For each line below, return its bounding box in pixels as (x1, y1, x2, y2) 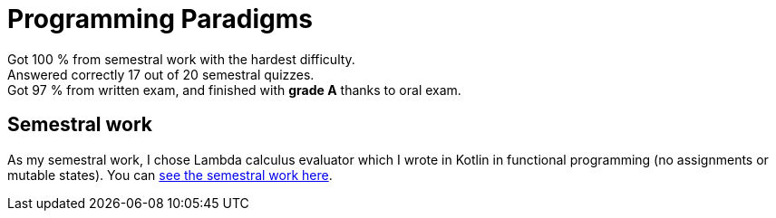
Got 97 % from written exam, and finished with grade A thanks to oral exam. (7, 81, 461, 98)
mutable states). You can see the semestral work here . (7, 166, 333, 183)
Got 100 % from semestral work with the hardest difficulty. (7, 51, 355, 67)
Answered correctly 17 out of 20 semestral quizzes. (7, 66, 315, 82)
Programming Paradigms (7, 4, 313, 34)
